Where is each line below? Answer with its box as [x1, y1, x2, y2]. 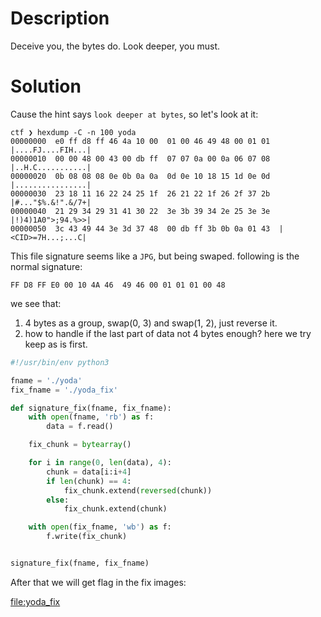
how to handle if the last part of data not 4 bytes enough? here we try [24, 327, 312, 339]
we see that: [10, 297, 62, 309]
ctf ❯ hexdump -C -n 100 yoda [10, 127, 137, 137]
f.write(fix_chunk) [46, 532, 128, 542]
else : [46, 495, 70, 505]
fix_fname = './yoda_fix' [10, 385, 118, 395]
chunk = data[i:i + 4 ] [46, 467, 132, 477]
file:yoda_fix [10, 595, 61, 607]
